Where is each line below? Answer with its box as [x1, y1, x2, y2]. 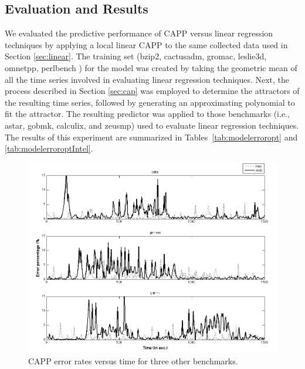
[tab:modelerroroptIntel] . [5, 142, 93, 155]
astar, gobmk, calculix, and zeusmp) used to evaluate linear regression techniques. [5, 119, 299, 131]
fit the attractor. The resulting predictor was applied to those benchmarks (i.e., [5, 108, 290, 120]
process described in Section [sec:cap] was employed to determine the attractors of [5, 85, 300, 97]
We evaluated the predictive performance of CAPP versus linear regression [5, 27, 273, 39]
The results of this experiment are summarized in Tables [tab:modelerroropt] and [5, 130, 298, 143]
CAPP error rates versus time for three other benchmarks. [28, 354, 238, 367]
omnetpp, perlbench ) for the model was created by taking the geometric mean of [5, 61, 297, 73]
